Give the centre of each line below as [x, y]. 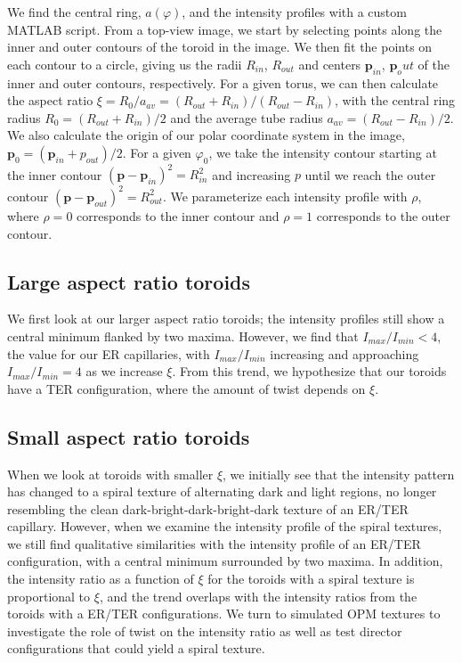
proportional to [49, 596]
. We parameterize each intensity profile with [285, 196]
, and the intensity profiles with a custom [294, 12]
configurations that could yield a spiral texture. [136, 648]
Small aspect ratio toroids [129, 436]
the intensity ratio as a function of [101, 579]
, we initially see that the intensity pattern [339, 474]
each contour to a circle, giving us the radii [125, 64]
